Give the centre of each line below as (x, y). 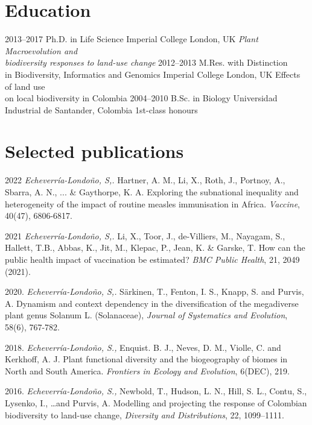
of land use (25, 86)
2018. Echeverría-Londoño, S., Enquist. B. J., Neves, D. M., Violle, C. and (143, 347)
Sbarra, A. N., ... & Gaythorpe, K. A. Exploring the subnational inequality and (152, 192)
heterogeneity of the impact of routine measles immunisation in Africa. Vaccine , (152, 203)
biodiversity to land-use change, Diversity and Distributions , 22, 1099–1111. (145, 414)
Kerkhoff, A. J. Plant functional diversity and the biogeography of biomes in (146, 359)
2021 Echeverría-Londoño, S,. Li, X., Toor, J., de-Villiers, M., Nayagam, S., (145, 235)
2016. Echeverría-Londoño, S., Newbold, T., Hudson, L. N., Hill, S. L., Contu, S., (156, 391)
